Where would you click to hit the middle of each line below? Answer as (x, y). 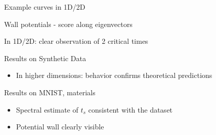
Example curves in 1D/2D (45, 7)
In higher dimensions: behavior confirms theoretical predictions (114, 75)
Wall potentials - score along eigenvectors (68, 24)
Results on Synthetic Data (45, 58)
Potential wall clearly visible (60, 127)
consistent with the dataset (130, 109)
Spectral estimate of (47, 109)
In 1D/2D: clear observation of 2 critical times (76, 41)
